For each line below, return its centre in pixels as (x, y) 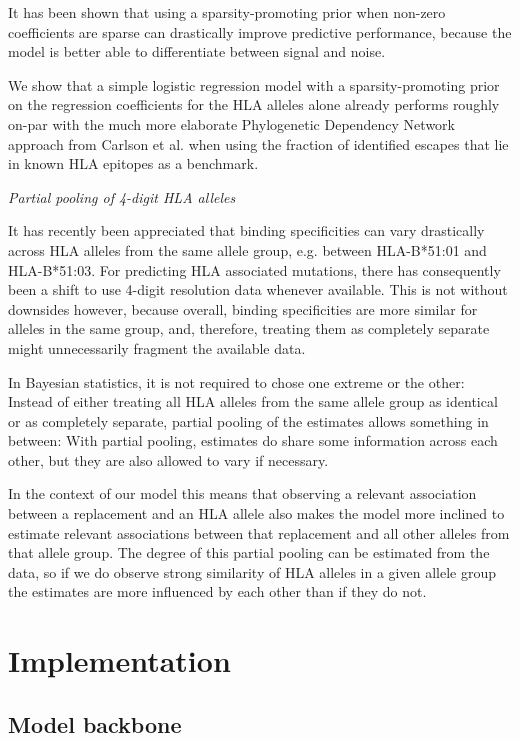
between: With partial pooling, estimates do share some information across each (253, 440)
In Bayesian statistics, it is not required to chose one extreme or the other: (236, 381)
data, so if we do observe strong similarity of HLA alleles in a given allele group (252, 571)
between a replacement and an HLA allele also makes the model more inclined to (256, 513)
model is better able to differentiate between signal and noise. (197, 51)
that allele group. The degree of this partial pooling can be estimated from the (249, 552)
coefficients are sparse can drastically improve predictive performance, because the (260, 31)
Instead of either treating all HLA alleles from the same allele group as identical (253, 401)
